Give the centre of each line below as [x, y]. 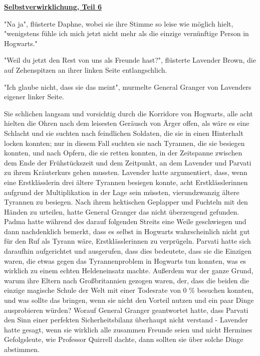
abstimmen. [22, 349]
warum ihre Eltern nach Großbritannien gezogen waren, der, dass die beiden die [127, 280]
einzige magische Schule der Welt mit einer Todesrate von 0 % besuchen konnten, [129, 290]
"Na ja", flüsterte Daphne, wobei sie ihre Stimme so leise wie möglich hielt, [119, 23]
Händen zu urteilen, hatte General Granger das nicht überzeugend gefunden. [122, 211]
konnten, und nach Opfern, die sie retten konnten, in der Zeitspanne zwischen [123, 153]
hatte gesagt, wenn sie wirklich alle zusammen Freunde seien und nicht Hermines [128, 329]
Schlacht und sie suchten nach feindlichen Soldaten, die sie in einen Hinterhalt [124, 133]
